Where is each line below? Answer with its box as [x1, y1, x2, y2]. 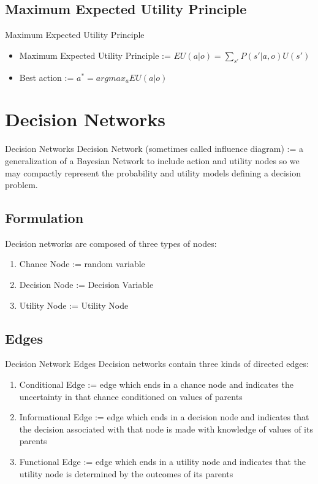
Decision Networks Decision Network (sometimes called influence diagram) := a [5, 142, 303, 155]
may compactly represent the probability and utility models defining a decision [5, 166, 301, 179]
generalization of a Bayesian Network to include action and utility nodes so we [5, 154, 300, 167]
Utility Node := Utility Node [19, 298, 129, 311]
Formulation [5, 208, 84, 227]
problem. [5, 178, 38, 191]
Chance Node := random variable [19, 257, 145, 270]
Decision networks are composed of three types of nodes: [5, 236, 217, 249]
